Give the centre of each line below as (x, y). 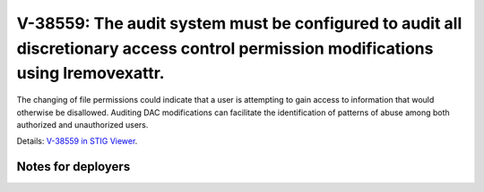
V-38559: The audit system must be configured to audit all (239, 23)
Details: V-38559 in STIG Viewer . (77, 141)
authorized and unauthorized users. (82, 124)
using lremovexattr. (91, 74)
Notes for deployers (73, 167)
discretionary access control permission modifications (225, 48)
